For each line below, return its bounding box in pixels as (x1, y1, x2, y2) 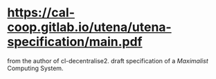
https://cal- (7, 5, 75, 21)
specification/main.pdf (7, 34, 143, 49)
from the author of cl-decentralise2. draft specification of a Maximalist (7, 56, 209, 65)
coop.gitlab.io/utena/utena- (7, 19, 172, 35)
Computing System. (7, 64, 64, 72)
